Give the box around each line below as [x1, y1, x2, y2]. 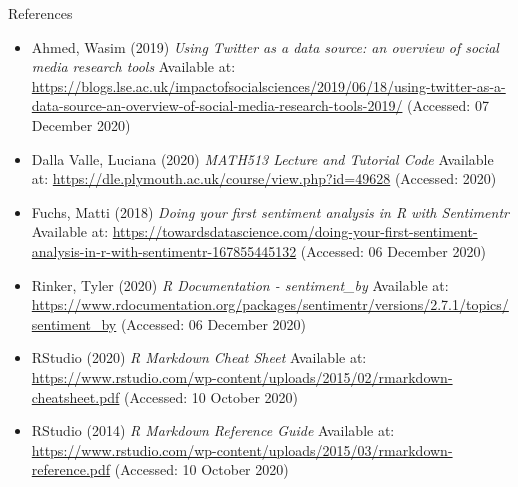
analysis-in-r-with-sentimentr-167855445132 [31, 240, 297, 261]
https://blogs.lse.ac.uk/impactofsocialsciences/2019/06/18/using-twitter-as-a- [31, 75, 506, 96]
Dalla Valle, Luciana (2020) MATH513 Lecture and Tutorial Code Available [31, 148, 494, 169]
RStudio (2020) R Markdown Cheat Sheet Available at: [31, 347, 367, 368]
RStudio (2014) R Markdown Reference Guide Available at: [31, 420, 395, 441]
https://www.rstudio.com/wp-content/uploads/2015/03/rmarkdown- [31, 439, 453, 460]
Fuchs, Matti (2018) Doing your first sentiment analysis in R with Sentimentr [31, 201, 509, 222]
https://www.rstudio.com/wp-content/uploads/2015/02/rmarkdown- [31, 366, 453, 387]
